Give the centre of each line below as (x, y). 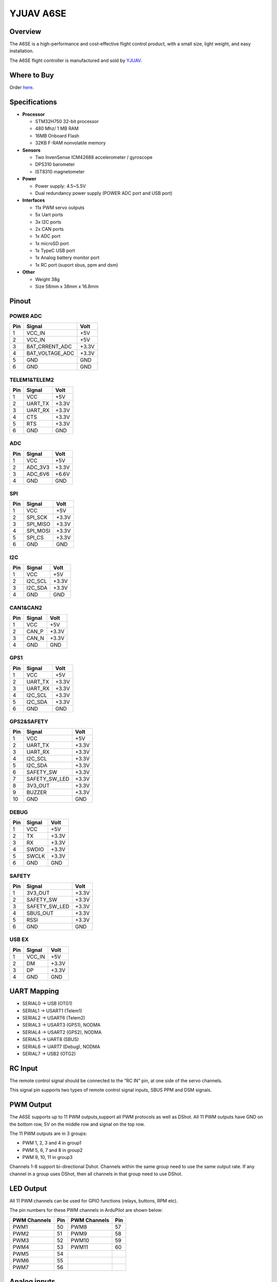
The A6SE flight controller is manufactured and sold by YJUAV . (76, 60)
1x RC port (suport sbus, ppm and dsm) (77, 265)
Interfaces (34, 201)
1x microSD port (52, 243)
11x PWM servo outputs (60, 207)
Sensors (32, 150)
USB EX (19, 939)
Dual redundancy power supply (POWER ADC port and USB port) (104, 193)
